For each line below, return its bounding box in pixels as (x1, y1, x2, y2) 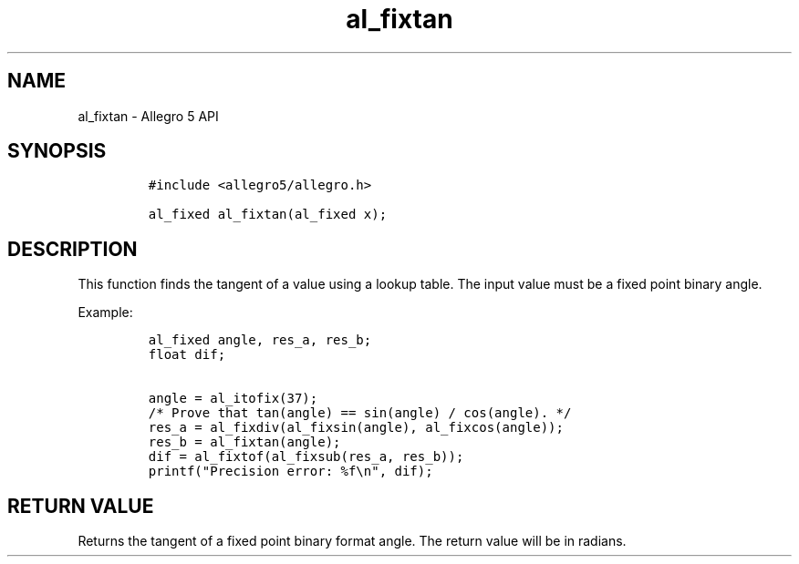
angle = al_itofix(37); (148, 391, 318, 406)
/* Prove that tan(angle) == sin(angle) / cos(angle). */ (148, 405, 572, 421)
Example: (78, 304, 133, 321)
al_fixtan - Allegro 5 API (78, 108, 219, 124)
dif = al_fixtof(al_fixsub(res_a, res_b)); (148, 449, 464, 465)
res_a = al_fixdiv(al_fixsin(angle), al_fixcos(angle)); (148, 420, 564, 436)
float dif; (148, 347, 226, 363)
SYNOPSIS (7, 139, 107, 163)
